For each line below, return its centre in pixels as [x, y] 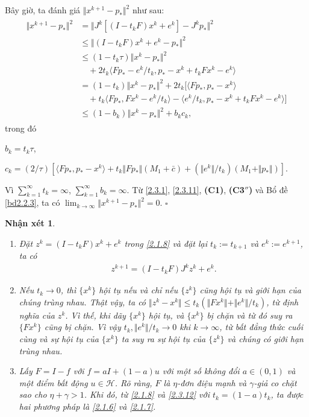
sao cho [33, 394]
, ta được [287, 394]
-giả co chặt [275, 382]
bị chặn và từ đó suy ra [250, 315]
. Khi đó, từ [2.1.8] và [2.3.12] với [147, 394]
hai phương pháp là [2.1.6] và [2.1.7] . [87, 406]
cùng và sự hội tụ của [59, 339]
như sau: [148, 10]
